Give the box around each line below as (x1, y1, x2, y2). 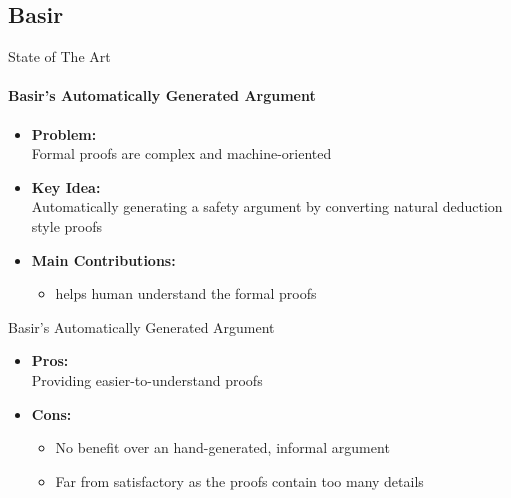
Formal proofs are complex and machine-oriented (31, 143, 332, 164)
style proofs (31, 215, 102, 236)
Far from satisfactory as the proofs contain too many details (55, 470, 424, 491)
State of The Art (8, 46, 111, 67)
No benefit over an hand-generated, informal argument (55, 437, 390, 458)
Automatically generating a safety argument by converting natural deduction (31, 196, 503, 217)
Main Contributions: (31, 249, 176, 270)
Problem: (31, 123, 97, 144)
